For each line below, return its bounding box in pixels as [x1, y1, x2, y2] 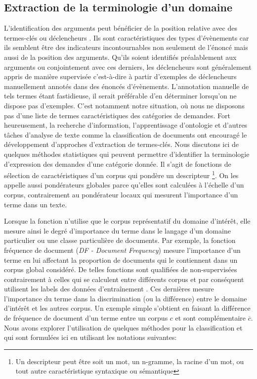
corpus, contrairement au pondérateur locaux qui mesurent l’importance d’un [4, 189, 238, 199]
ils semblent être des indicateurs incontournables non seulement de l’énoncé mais [4, 42, 248, 52]
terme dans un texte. [4, 199, 67, 209]
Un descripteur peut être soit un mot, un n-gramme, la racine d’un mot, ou [15, 356, 244, 366]
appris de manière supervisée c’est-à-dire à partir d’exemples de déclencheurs [4, 71, 237, 82]
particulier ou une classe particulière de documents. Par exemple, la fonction [4, 235, 236, 245]
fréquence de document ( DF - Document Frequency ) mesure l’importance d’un [4, 244, 241, 255]
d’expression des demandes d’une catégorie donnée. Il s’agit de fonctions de [4, 158, 231, 169]
